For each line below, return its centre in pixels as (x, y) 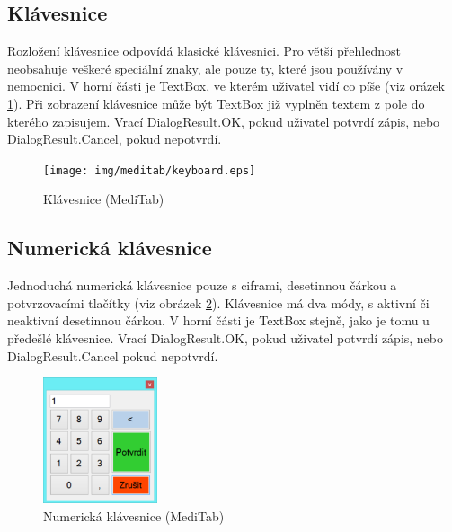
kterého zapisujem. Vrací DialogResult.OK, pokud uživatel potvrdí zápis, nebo (224, 121)
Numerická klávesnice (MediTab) (134, 516)
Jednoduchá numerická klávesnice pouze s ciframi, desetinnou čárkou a (202, 285)
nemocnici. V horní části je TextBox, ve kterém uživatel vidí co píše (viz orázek (226, 86)
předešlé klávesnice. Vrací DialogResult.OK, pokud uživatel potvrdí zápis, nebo (226, 338)
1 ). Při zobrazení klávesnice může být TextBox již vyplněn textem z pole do (216, 103)
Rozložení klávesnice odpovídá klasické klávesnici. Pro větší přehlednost (204, 51)
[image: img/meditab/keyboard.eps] (150, 170)
